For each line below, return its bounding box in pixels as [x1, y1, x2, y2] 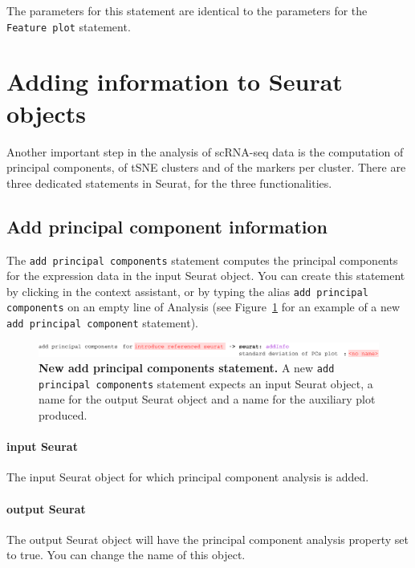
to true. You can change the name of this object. [6, 546, 246, 563]
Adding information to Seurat [6, 65, 343, 98]
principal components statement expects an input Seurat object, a [39, 375, 373, 392]
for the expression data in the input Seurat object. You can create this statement [6, 267, 405, 284]
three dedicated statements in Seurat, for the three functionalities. [6, 174, 332, 191]
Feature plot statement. [6, 18, 131, 34]
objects [6, 96, 87, 129]
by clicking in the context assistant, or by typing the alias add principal [6, 282, 368, 299]
